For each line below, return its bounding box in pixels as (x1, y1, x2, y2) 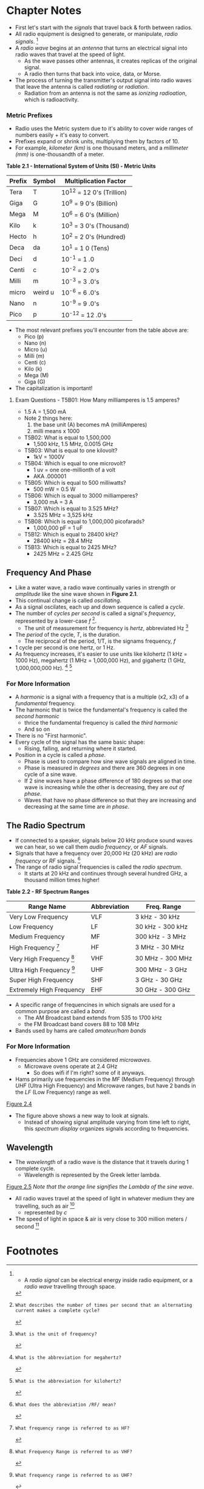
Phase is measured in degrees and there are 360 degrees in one (24, 764, 185, 772)
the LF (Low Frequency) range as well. (15, 1088, 111, 1095)
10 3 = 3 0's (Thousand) (61, 220, 130, 230)
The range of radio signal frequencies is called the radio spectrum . (15, 863, 183, 871)
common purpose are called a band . (15, 1008, 106, 1015)
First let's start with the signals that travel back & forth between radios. (15, 24, 193, 31)
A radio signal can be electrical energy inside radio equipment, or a (24, 1276, 193, 1284)
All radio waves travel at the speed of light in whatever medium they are (15, 1195, 195, 1202)
